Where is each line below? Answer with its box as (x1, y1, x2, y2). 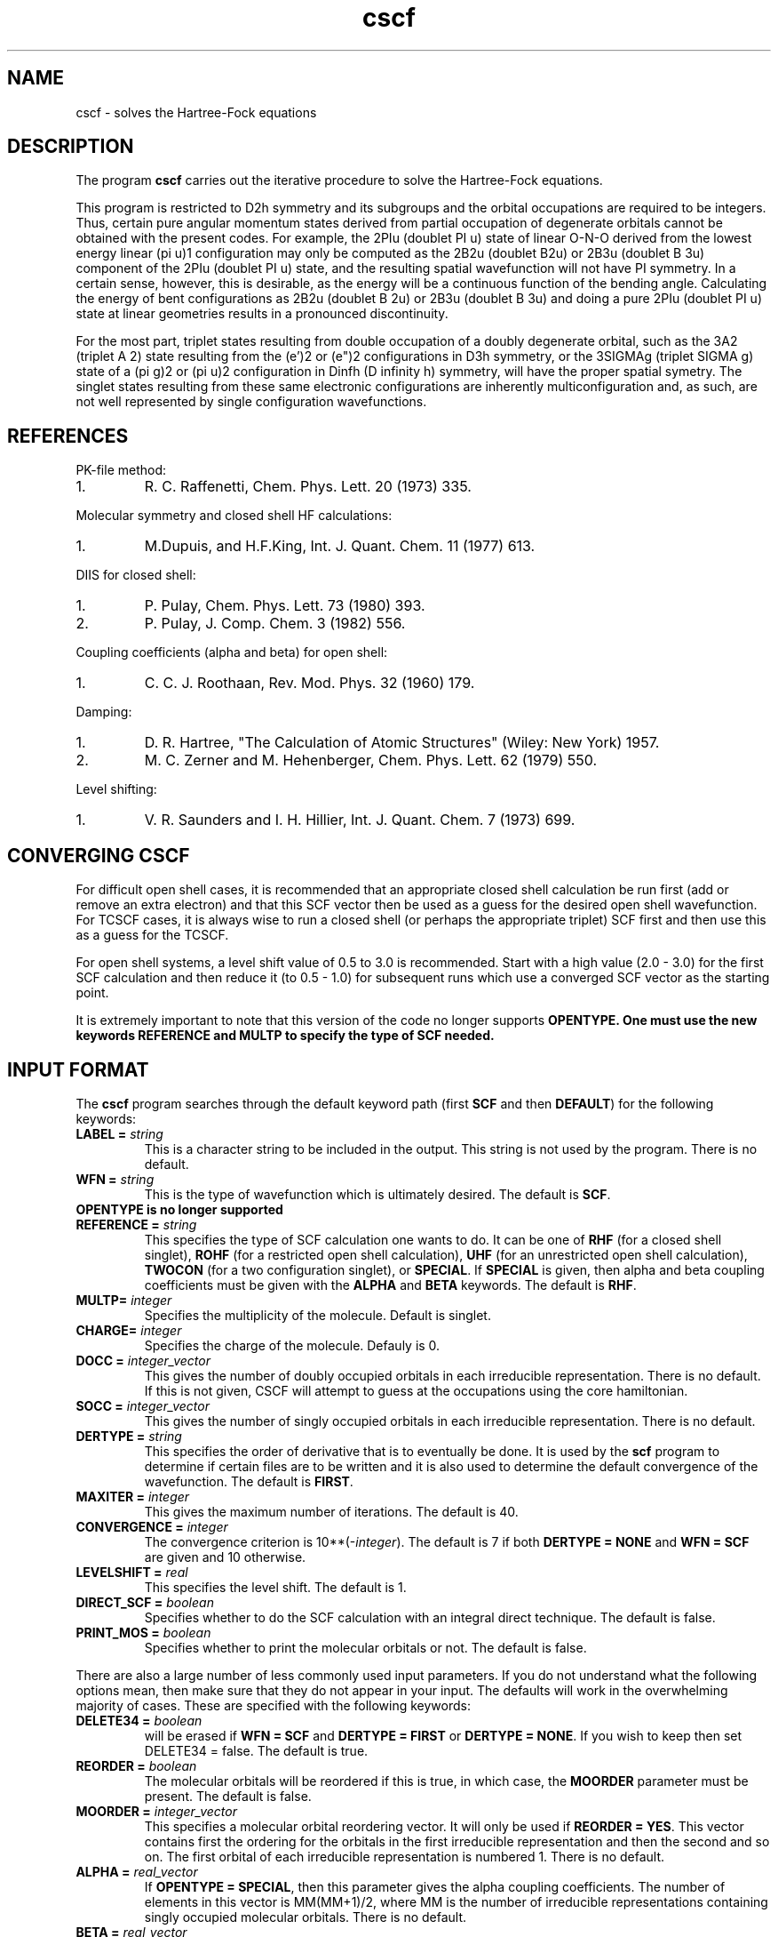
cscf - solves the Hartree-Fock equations (75, 104, 317, 120)
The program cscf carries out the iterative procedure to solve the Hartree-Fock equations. (75, 172, 603, 188)
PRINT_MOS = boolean (75, 1624, 211, 1640)
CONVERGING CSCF (7, 844, 190, 867)
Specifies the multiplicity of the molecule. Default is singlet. (144, 1307, 491, 1323)
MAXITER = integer (75, 1488, 190, 1504)
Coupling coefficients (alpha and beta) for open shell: (75, 644, 388, 660)
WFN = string (75, 1171, 155, 1187)
